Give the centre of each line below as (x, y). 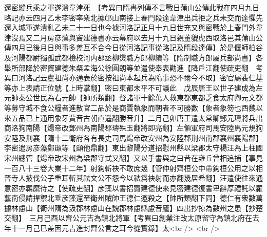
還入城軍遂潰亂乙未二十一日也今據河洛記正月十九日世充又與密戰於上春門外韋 (133, 27)
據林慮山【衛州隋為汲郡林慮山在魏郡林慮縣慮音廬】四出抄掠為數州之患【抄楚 (133, 208)
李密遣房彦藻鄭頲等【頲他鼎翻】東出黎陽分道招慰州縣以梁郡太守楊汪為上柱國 (133, 148)
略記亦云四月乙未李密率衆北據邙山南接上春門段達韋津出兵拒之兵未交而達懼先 (133, 17)
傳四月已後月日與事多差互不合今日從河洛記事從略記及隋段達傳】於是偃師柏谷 (133, 47)
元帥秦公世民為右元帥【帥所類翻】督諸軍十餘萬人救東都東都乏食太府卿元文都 (133, 98)
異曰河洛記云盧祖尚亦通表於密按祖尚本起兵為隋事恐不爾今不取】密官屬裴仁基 (133, 78)
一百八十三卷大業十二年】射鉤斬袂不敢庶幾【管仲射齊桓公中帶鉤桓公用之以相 (133, 168)
